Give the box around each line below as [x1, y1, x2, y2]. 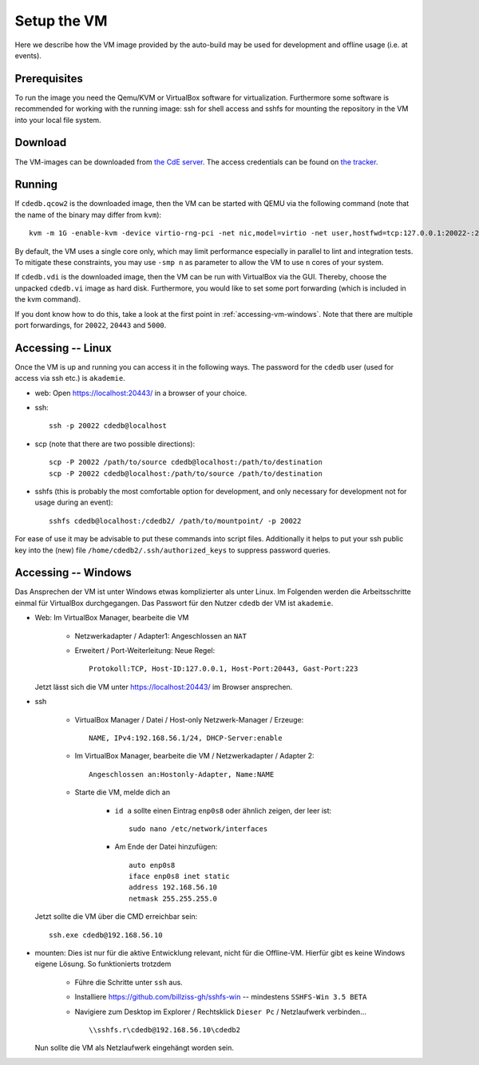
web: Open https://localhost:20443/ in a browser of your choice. [34, 388, 247, 398]
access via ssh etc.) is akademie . [14, 374, 125, 383]
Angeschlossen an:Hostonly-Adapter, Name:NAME [89, 770, 275, 778]
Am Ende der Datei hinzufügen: [114, 842, 218, 852]
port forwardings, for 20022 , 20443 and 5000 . [14, 320, 167, 330]
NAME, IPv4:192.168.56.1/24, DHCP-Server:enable [89, 733, 283, 742]
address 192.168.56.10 [129, 883, 218, 892]
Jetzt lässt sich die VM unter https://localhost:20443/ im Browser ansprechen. [34, 682, 293, 691]
